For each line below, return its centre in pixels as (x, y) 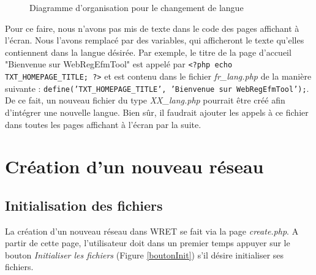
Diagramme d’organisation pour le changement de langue (137, 7)
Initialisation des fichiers (84, 205)
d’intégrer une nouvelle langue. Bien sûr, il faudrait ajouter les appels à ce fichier (157, 112)
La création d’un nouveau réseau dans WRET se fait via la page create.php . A (152, 231)
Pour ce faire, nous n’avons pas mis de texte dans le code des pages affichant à (152, 28)
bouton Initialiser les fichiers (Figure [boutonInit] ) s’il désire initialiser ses (145, 254)
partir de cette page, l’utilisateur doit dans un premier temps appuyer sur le (148, 243)
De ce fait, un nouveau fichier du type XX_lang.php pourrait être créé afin (145, 100)
